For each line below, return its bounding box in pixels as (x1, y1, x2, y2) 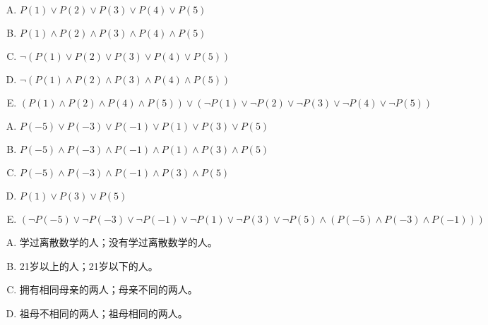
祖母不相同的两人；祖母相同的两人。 (19, 305, 188, 320)
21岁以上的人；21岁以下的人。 (19, 258, 158, 273)
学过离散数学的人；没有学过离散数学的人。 (19, 235, 218, 249)
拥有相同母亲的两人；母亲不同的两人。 (19, 282, 198, 297)
